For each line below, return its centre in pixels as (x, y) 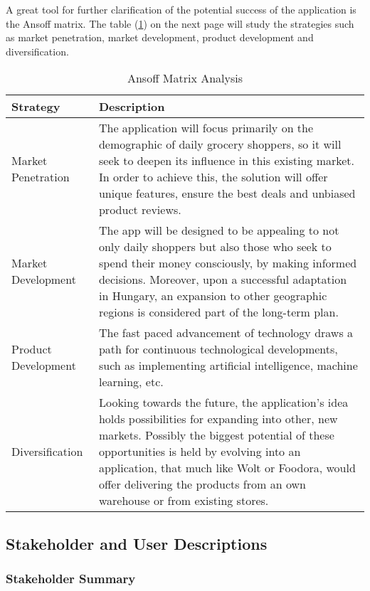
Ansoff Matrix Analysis (185, 78)
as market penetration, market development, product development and (160, 37)
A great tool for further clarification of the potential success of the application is (181, 9)
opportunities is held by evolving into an (200, 452)
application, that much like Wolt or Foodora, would (227, 468)
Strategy (36, 107)
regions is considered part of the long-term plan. (218, 312)
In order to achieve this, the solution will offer (213, 177)
